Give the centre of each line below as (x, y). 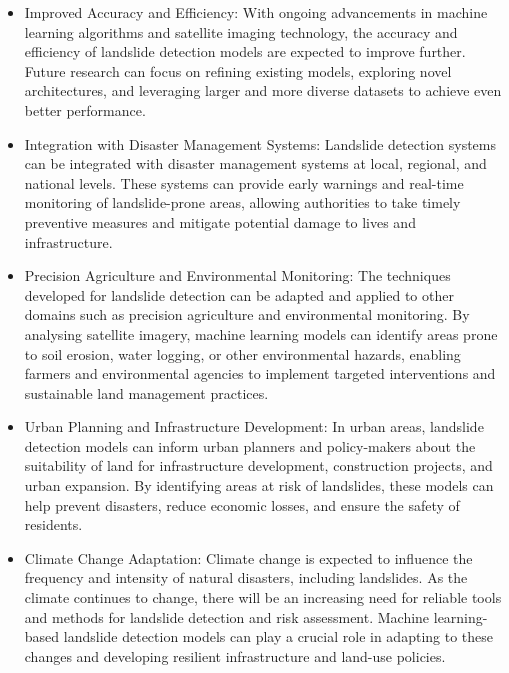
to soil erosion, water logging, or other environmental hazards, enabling (242, 353)
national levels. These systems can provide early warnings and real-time (244, 182)
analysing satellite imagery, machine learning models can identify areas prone (261, 333)
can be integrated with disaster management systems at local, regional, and (255, 163)
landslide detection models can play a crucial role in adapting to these (278, 636)
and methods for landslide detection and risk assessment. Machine (227, 616)
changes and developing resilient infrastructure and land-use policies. (235, 655)
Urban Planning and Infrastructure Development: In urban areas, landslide (254, 426)
